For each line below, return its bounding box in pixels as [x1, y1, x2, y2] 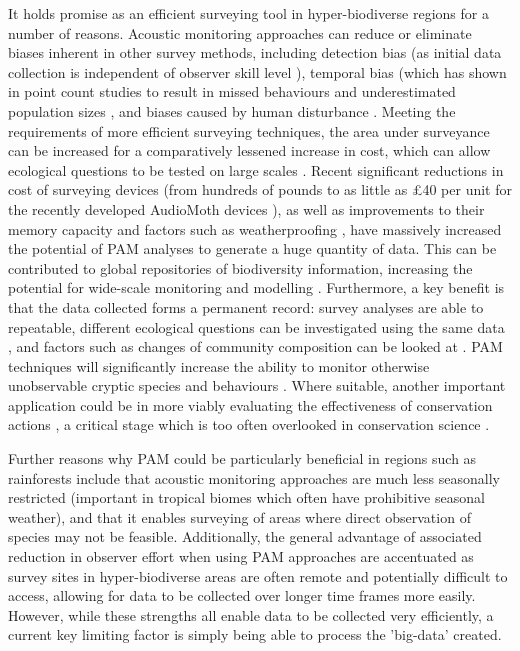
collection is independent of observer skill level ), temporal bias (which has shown [8, 61, 507, 82]
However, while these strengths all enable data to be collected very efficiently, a [8, 604, 494, 625]
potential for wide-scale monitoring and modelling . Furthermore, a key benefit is [8, 277, 505, 298]
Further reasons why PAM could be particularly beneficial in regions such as [8, 448, 477, 469]
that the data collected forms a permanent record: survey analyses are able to [8, 296, 484, 317]
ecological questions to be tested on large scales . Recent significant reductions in [8, 159, 504, 180]
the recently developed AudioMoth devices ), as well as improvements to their [8, 198, 485, 219]
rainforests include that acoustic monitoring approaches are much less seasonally [8, 467, 500, 488]
